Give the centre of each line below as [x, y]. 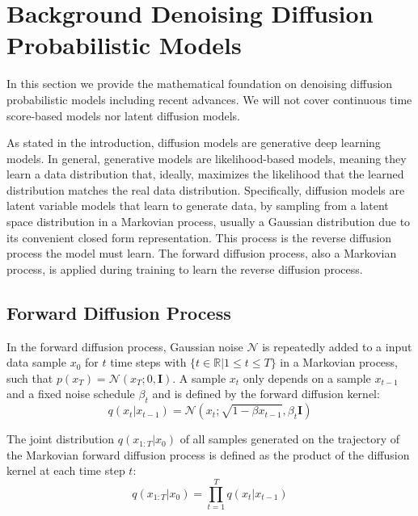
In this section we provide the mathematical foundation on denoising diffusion [200, 84]
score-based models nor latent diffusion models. [124, 115]
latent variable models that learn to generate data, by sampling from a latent [198, 206]
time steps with [148, 362]
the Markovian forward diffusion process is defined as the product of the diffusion [208, 454]
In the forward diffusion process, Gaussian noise [125, 346]
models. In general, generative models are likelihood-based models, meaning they [207, 158]
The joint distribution [61, 439]
